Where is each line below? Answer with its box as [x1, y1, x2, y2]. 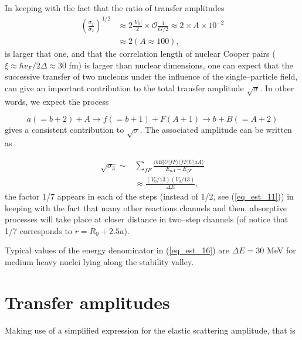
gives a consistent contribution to [5, 123, 124, 136]
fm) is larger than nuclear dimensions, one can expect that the [69, 59, 293, 71]
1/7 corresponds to [5, 224, 72, 236]
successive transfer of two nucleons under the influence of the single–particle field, [5, 70, 298, 83]
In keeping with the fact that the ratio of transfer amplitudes [5, 2, 225, 13]
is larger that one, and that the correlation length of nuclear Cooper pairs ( [5, 47, 276, 60]
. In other [260, 81, 294, 94]
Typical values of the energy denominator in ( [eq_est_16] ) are [5, 244, 229, 256]
